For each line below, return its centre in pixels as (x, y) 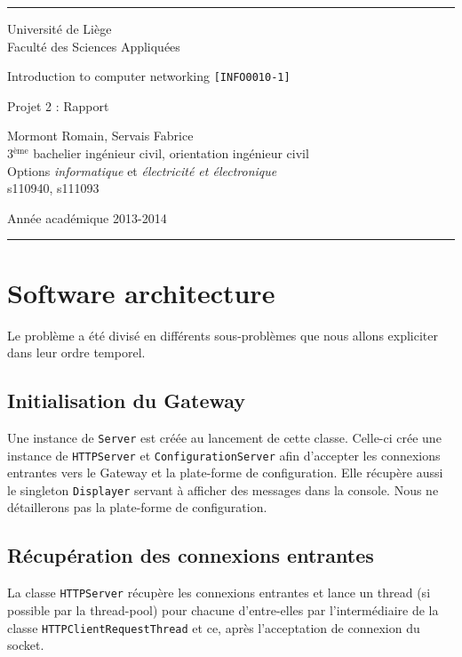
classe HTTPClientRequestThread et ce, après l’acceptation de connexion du (214, 627)
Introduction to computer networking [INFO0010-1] (149, 76)
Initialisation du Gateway (127, 401)
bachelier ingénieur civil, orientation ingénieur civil (171, 153)
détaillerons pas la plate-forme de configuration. (137, 507)
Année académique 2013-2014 (87, 217)
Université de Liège (60, 28)
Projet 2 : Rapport (58, 105)
